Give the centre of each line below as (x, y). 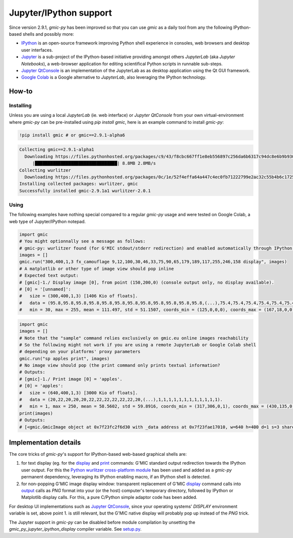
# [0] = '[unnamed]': (45, 289)
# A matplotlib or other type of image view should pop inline (97, 269)
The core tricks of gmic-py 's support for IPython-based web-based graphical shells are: (98, 454)
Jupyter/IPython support (61, 13)
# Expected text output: (49, 276)
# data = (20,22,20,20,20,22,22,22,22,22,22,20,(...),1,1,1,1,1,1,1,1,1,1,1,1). (121, 400)
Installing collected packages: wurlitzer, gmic (79, 184)
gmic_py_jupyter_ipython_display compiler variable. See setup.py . (75, 529)
